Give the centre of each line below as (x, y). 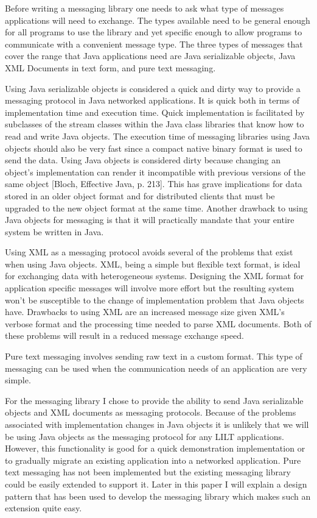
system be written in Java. (54, 231)
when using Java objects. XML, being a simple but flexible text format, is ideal (153, 264)
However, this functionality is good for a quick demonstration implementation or (155, 448)
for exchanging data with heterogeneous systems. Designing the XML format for (155, 276)
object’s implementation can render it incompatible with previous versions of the (155, 172)
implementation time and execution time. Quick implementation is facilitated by (155, 112)
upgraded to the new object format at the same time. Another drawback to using (156, 208)
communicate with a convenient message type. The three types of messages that (154, 44)
